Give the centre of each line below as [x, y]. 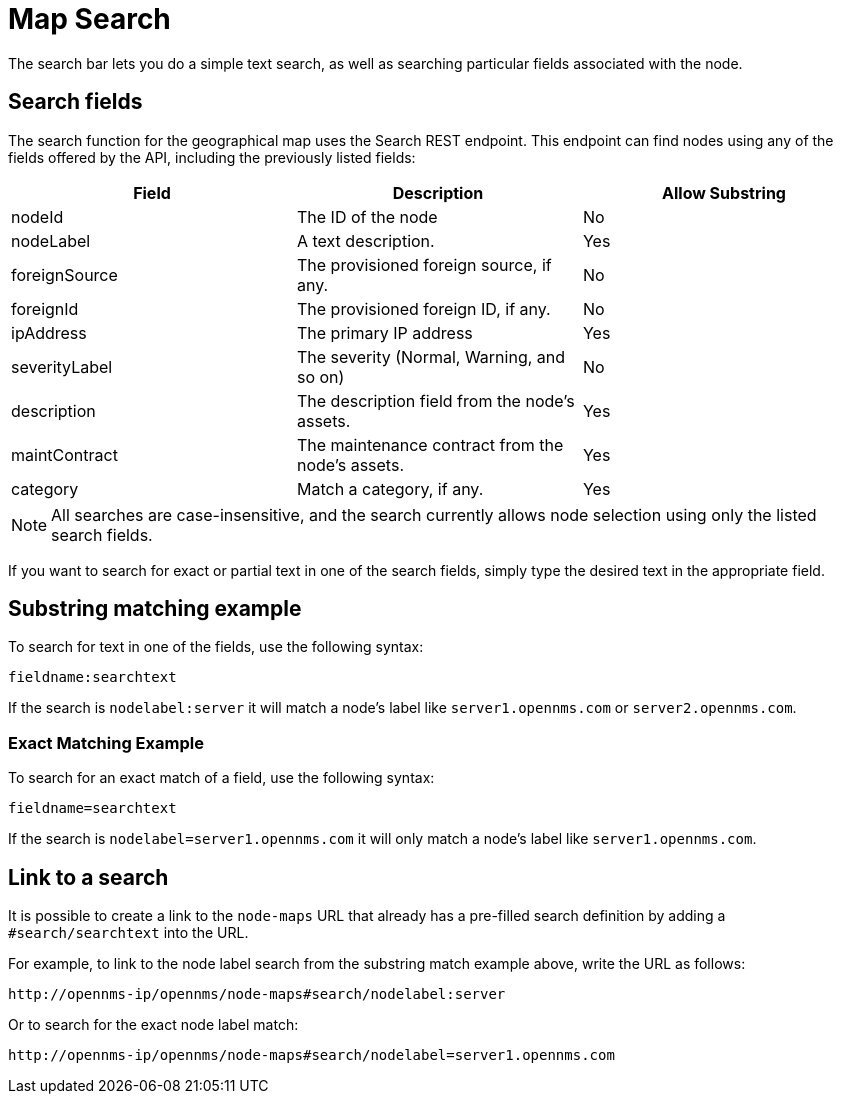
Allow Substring [724, 192]
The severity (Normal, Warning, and [431, 356]
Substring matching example [155, 609]
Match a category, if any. [390, 488]
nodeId [37, 216]
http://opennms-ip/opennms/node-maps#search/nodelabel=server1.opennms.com [311, 1055]
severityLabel [62, 366]
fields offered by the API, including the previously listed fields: [212, 157]
